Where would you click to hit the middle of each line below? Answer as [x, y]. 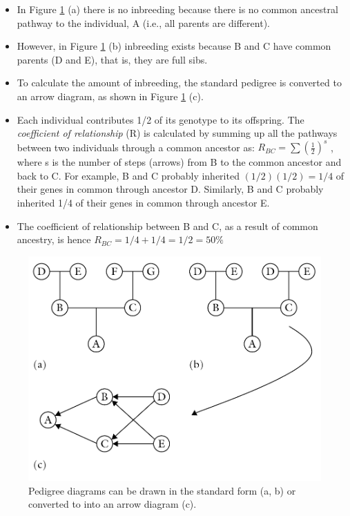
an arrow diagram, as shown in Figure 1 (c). [110, 96]
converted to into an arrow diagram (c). [113, 504]
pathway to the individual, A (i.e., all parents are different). [143, 22]
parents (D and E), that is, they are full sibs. [112, 59]
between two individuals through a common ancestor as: [136, 147]
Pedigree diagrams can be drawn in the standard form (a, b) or [162, 490]
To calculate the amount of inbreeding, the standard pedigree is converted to [179, 83]
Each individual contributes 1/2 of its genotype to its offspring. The [161, 119]
